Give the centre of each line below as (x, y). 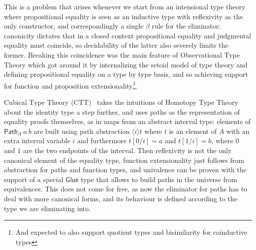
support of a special (34, 179)
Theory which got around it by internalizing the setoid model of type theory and (126, 64)
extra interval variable (37, 141)
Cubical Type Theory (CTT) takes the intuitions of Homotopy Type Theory (121, 102)
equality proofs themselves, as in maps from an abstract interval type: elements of (128, 121)
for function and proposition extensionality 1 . (71, 85)
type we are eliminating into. (48, 208)
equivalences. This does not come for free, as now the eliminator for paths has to (126, 189)
